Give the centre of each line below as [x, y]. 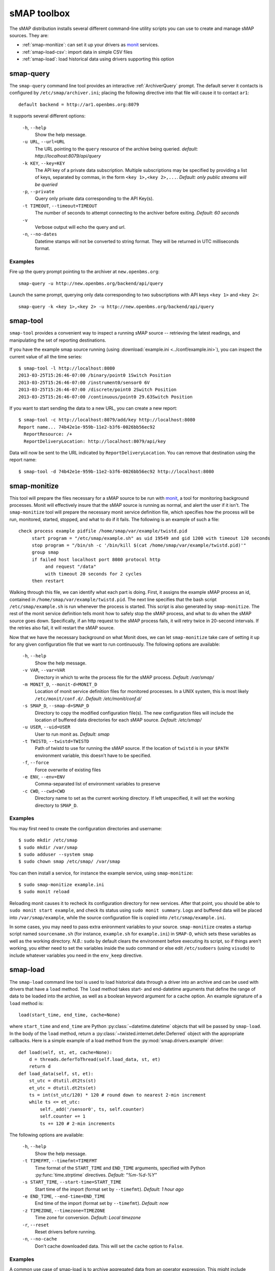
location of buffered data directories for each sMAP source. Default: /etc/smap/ [118, 720]
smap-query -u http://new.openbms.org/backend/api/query [91, 283]
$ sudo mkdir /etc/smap [48, 840]
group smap [45, 552]
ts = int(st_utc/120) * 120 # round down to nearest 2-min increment [117, 1095]
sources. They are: [29, 35]
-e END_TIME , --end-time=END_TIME [64, 1196]
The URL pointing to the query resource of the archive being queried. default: [116, 149]
